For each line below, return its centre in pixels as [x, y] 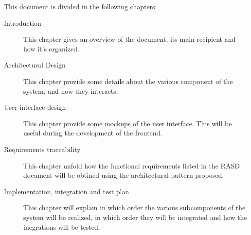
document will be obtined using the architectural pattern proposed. [124, 175]
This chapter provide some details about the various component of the [128, 81]
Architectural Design [35, 65]
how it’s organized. [51, 48]
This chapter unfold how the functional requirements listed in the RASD [132, 165]
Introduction [23, 23]
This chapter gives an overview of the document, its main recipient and [130, 39]
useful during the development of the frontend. [93, 133]
